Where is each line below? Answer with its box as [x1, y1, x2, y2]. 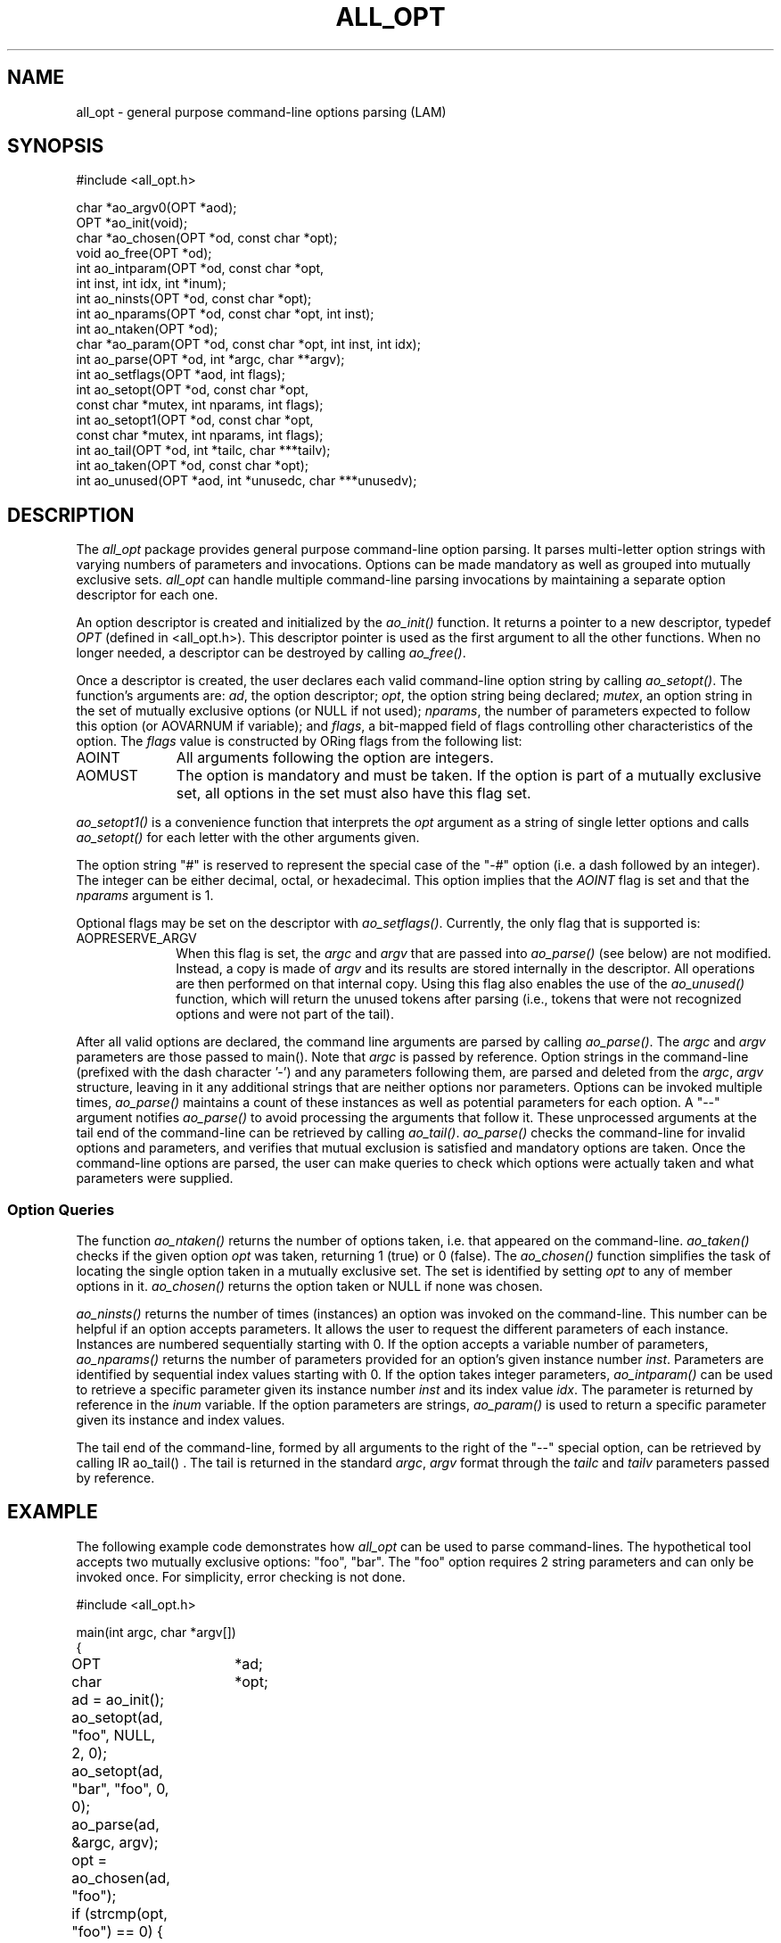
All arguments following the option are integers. [176, 748, 494, 767]
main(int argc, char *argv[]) [76, 1624, 236, 1640]
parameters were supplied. [76, 1170, 234, 1186]
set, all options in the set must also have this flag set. [176, 784, 531, 803]
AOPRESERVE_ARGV [76, 930, 197, 947]
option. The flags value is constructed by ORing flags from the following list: [76, 733, 522, 749]
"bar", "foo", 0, [71, 1779, 169, 1798]
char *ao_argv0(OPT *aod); [76, 200, 237, 216]
